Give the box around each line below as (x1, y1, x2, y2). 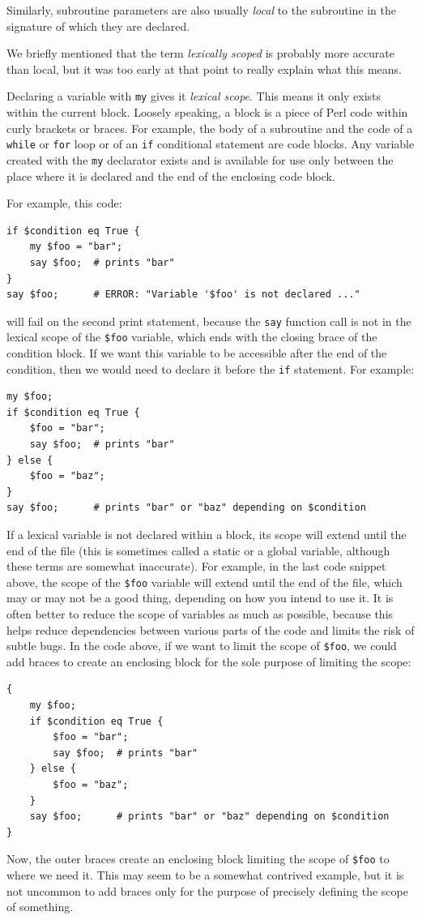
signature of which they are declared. (6, 17, 190, 34)
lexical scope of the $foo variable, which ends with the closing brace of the (6, 328, 377, 345)
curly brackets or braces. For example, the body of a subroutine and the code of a (6, 119, 413, 136)
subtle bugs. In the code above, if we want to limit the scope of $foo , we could (6, 637, 397, 654)
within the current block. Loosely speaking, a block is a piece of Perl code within (6, 104, 408, 121)
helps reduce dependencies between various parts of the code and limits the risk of (6, 621, 415, 638)
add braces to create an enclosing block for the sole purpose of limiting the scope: (6, 653, 411, 670)
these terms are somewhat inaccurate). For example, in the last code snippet (6, 558, 386, 575)
